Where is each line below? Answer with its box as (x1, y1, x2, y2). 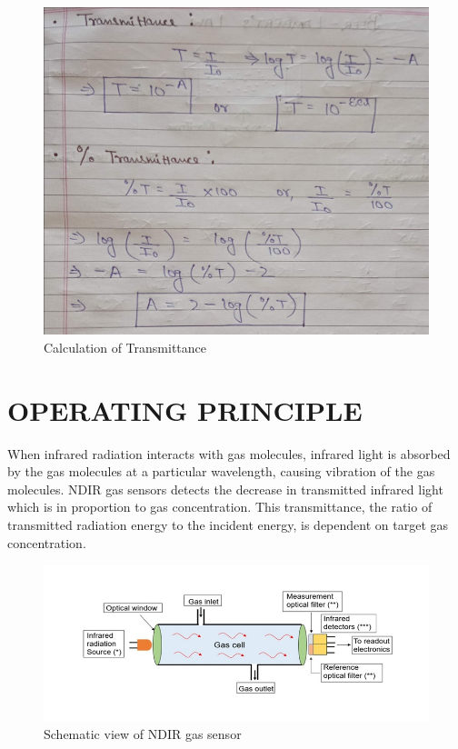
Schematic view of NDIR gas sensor (44, 724, 242, 743)
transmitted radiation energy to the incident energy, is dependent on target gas (7, 514, 449, 534)
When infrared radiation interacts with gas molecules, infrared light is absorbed (7, 444, 451, 463)
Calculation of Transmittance (44, 337, 207, 356)
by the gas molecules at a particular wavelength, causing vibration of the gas (7, 462, 435, 481)
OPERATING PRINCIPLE (7, 391, 363, 428)
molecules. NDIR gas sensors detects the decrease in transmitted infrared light (7, 479, 443, 498)
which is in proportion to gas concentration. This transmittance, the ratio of (7, 497, 433, 516)
